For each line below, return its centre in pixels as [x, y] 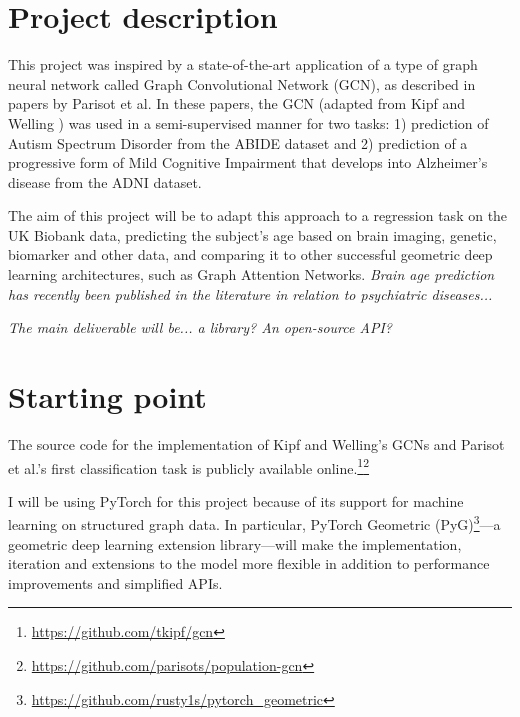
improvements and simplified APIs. [115, 582]
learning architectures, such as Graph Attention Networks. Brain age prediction [251, 274]
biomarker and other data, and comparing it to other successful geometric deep [250, 254]
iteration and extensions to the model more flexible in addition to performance [249, 563]
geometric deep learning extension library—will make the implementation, [235, 543]
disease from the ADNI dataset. [105, 181]
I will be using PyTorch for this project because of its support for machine [236, 500]
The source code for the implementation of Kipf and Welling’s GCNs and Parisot [256, 443]
